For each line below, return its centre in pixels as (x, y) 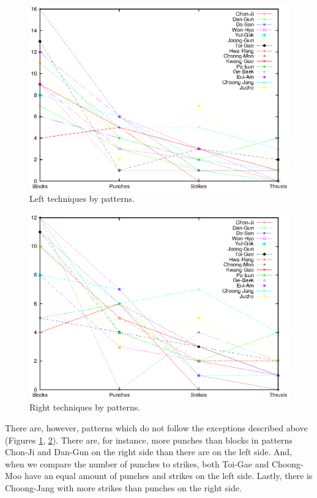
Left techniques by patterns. (82, 199)
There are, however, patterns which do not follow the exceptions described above (156, 427)
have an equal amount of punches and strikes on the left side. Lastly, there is (168, 476)
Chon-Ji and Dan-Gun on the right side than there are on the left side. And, (149, 452)
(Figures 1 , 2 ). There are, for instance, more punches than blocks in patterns (149, 440)
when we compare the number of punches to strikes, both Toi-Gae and (137, 463)
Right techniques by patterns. (85, 407)
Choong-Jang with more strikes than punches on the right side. (123, 487)
